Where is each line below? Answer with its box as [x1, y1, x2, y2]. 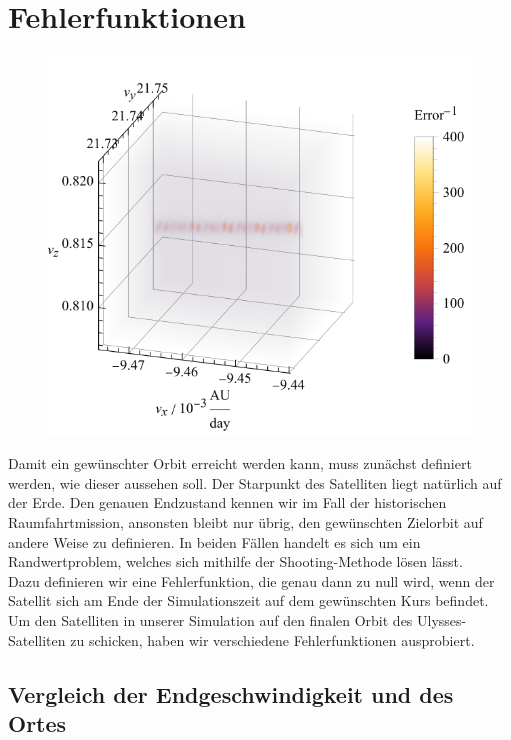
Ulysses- [417, 610, 467, 631]
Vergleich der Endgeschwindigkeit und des [8, 678, 454, 709]
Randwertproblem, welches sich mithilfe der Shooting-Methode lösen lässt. [8, 551, 463, 572]
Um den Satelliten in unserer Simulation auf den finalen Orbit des [8, 610, 413, 631]
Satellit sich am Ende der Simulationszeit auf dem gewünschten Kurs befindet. [8, 590, 489, 611]
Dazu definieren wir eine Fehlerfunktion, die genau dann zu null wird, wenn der [8, 570, 495, 591]
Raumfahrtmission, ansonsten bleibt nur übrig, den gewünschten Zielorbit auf [8, 512, 483, 533]
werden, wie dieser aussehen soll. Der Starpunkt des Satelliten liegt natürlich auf [8, 472, 502, 493]
